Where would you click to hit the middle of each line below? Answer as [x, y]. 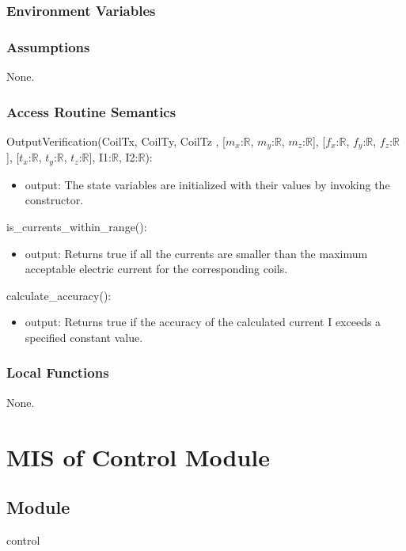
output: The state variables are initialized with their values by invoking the [207, 184]
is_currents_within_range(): [77, 226]
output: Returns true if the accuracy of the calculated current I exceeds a [203, 322]
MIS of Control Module [138, 456]
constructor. [54, 200]
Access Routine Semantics [91, 111]
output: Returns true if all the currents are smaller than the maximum [196, 253]
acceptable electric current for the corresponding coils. [156, 269]
